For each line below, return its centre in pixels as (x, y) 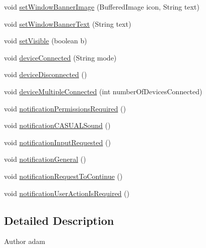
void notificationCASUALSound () (57, 125)
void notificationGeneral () (45, 159)
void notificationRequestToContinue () (63, 176)
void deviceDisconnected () (46, 74)
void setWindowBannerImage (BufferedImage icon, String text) (102, 7)
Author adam (25, 241)
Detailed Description (59, 220)
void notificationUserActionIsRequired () (67, 193)
